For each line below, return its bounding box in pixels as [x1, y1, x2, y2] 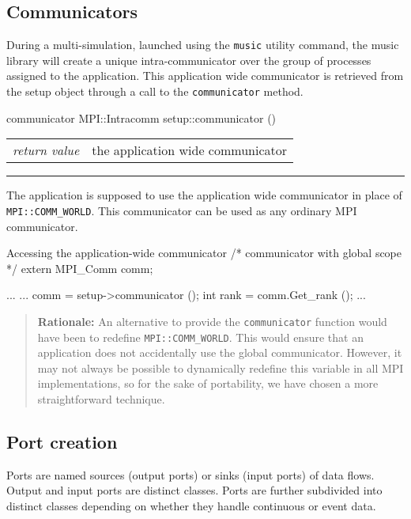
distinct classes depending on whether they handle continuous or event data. [6, 498, 376, 513]
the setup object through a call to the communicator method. [6, 83, 304, 100]
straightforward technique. [37, 391, 165, 407]
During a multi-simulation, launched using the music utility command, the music [6, 36, 399, 53]
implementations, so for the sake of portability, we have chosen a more [37, 375, 379, 392]
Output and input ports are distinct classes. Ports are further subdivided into [6, 482, 383, 498]
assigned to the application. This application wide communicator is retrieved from [6, 67, 404, 84]
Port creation [6, 430, 118, 453]
